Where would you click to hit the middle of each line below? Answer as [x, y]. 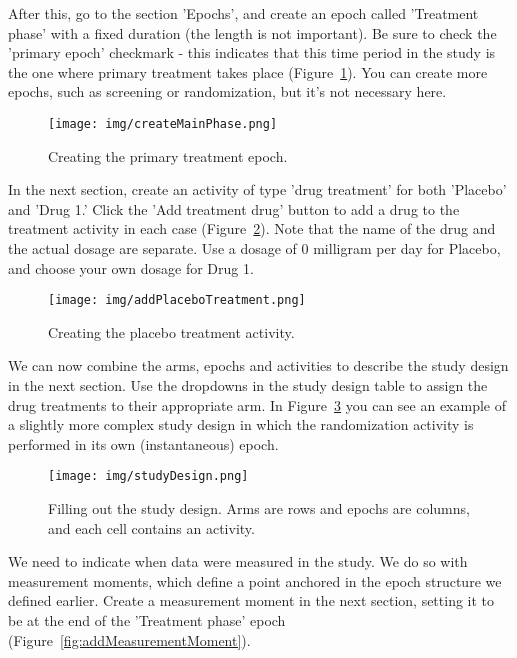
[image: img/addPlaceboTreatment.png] [177, 300]
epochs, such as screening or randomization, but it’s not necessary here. [227, 91]
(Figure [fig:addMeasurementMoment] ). [129, 639]
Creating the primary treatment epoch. [168, 155]
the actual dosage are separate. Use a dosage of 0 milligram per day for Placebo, [254, 248]
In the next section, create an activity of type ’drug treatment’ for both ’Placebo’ [257, 189]
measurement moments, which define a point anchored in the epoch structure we [255, 580]
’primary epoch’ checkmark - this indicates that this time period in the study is [252, 52]
